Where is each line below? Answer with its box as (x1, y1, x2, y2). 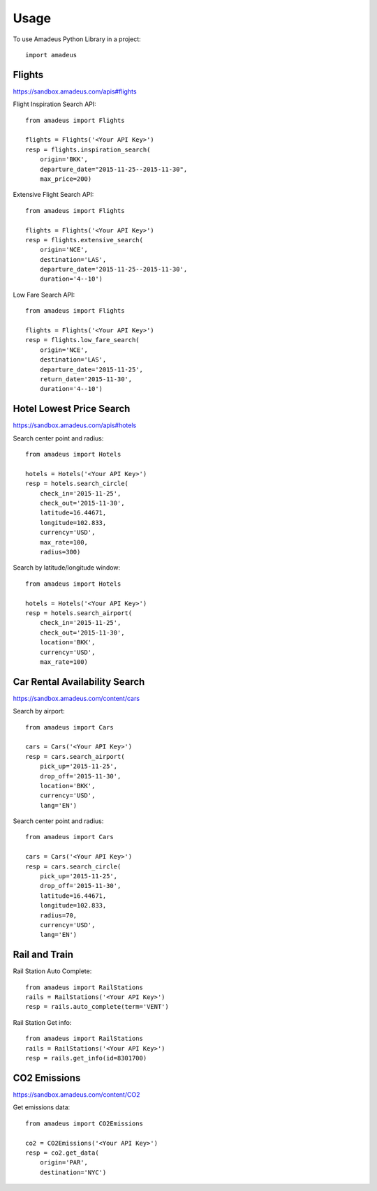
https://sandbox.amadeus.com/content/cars (13, 694, 140, 702)
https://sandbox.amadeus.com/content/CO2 (13, 1090, 140, 1099)
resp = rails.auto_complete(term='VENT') (25, 1003, 169, 1011)
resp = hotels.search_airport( (25, 609, 133, 617)
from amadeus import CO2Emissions (25, 1119, 143, 1127)
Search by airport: (13, 707, 66, 716)
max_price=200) (39, 175, 92, 183)
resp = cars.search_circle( (25, 862, 121, 871)
